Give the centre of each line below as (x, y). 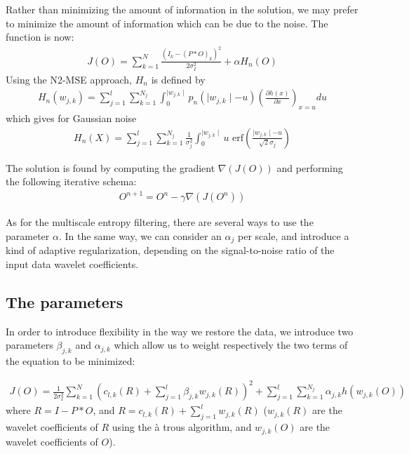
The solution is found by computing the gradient (110, 167)
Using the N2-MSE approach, (69, 79)
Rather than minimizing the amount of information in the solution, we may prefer (182, 9)
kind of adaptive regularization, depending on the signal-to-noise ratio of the (170, 250)
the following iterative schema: (71, 181)
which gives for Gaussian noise (71, 118)
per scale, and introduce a (293, 235)
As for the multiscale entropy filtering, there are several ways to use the (160, 222)
